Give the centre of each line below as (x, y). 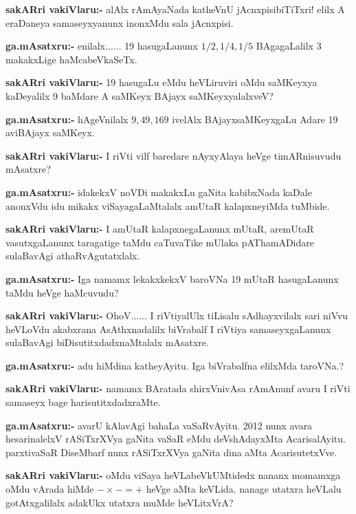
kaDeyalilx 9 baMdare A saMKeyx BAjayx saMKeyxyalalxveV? (140, 95)
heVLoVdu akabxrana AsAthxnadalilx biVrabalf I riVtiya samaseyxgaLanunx (168, 329)
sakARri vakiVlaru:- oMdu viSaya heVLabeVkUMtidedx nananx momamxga (173, 475)
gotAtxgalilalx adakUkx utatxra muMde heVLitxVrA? (120, 502)
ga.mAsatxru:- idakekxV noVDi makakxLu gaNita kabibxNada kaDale (159, 192)
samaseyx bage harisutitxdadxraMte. (83, 402)
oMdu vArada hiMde (50, 489)
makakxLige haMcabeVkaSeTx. (71, 59)
